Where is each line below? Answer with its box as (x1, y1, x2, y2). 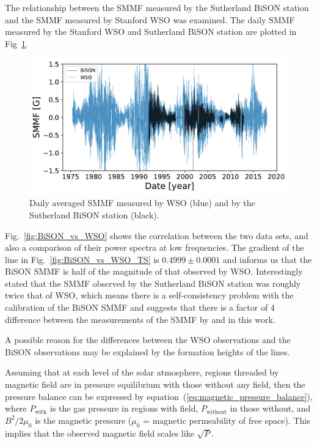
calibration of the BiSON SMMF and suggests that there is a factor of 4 (5, 301, 275, 314)
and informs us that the (222, 253, 312, 265)
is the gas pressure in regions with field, (50, 402, 199, 415)
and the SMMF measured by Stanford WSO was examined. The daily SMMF (5, 13, 295, 26)
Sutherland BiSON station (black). (29, 208, 159, 221)
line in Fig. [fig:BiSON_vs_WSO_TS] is (5, 253, 159, 265)
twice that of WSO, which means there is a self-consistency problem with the (5, 289, 294, 302)
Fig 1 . (5, 37, 28, 50)
